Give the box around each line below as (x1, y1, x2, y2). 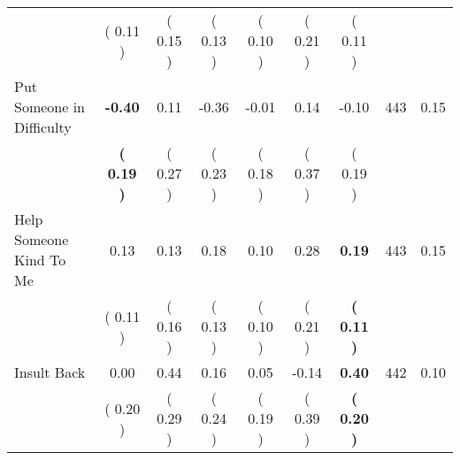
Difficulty (14, 117, 72, 137)
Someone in (14, 96, 86, 117)
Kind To (14, 249, 66, 270)
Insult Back (14, 362, 86, 382)
